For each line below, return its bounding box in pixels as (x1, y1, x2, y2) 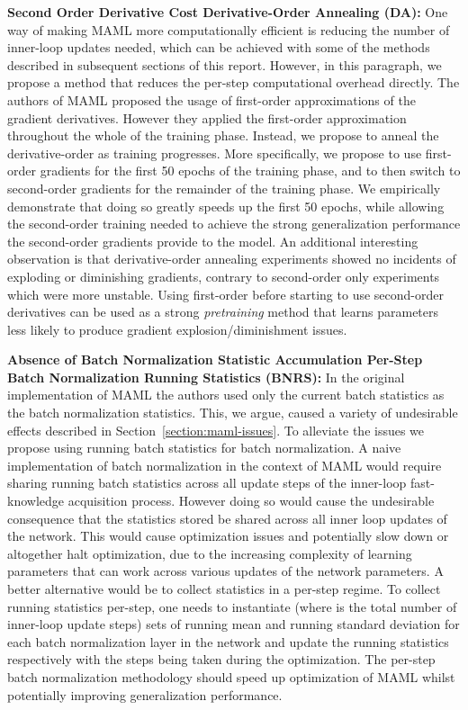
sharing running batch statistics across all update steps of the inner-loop (7, 473, 407, 492)
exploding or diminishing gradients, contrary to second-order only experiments (7, 266, 440, 285)
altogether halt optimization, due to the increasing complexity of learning (7, 544, 412, 562)
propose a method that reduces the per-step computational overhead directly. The (7, 73, 460, 92)
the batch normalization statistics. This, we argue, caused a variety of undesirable (7, 403, 458, 422)
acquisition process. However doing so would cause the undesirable (67, 491, 435, 510)
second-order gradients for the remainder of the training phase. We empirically (7, 178, 441, 197)
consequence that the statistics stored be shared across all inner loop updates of (7, 508, 447, 527)
